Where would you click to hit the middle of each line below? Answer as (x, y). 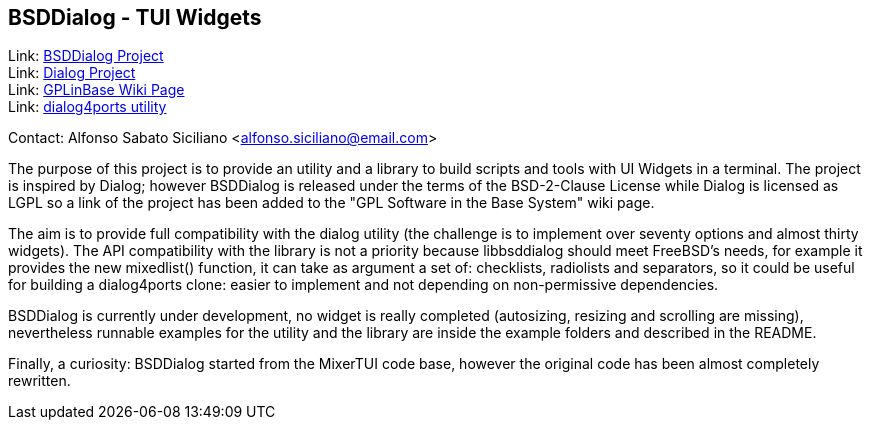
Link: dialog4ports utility (87, 107)
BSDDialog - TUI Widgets (135, 17)
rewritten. (39, 381)
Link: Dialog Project (72, 73)
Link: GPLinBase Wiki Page (96, 90)
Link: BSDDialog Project (86, 56)
